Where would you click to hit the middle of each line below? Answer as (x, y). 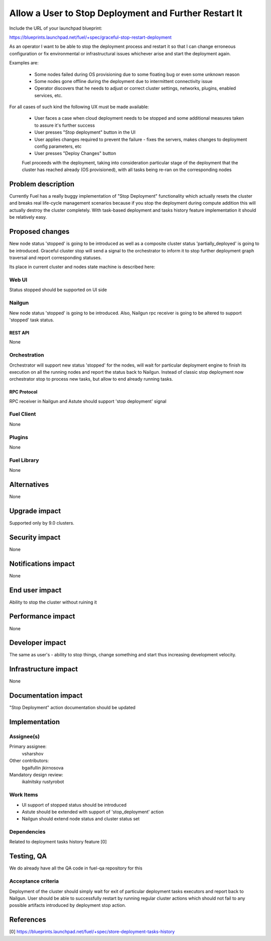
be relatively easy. (28, 217)
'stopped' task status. (32, 320)
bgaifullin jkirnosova (43, 767)
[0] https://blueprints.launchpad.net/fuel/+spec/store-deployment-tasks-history (92, 932)
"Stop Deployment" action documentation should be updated (72, 708)
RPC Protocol (23, 392)
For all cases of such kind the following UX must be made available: (79, 107)
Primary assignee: (28, 746)
